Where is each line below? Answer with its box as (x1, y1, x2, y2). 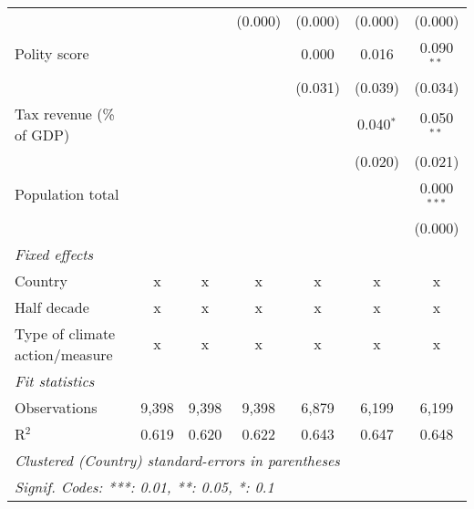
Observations (15, 396, 98, 418)
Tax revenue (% (15, 102, 115, 124)
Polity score (15, 43, 89, 65)
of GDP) (15, 123, 70, 145)
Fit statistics (15, 369, 95, 391)
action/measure (15, 343, 113, 365)
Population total (15, 183, 119, 205)
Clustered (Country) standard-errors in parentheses (15, 449, 340, 471)
